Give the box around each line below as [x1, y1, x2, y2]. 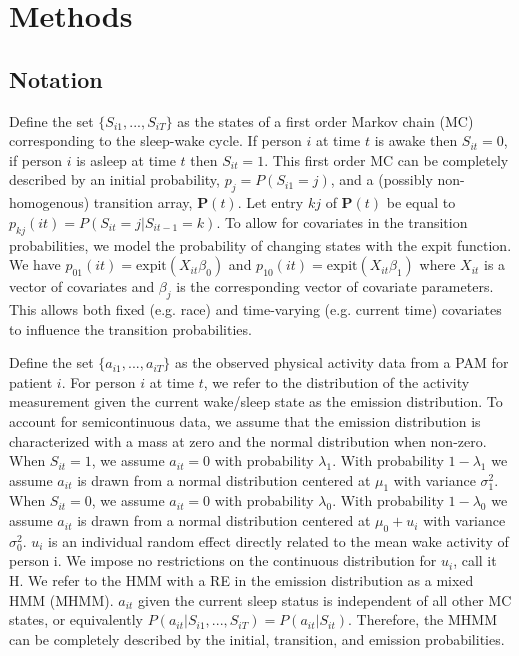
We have [9, 254, 61, 275]
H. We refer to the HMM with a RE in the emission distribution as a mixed [9, 570, 474, 591]
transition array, [93, 192, 193, 213]
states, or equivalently [9, 609, 143, 630]
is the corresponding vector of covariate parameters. [176, 276, 494, 297]
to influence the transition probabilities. [9, 318, 252, 339]
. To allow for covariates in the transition [216, 211, 468, 232]
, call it [453, 550, 497, 571]
